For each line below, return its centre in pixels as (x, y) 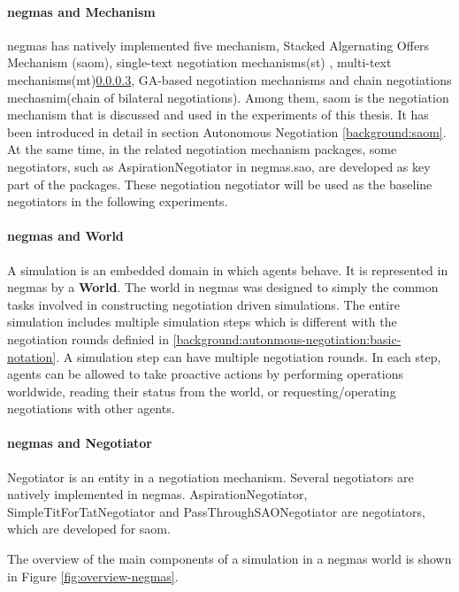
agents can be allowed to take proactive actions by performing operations (205, 374)
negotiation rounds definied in (88, 338)
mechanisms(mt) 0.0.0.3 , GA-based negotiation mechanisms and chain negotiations (229, 79)
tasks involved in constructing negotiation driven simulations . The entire (203, 304)
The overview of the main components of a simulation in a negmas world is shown (229, 559)
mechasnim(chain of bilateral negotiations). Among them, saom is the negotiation (228, 97)
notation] (32, 356)
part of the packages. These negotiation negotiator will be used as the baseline (220, 184)
